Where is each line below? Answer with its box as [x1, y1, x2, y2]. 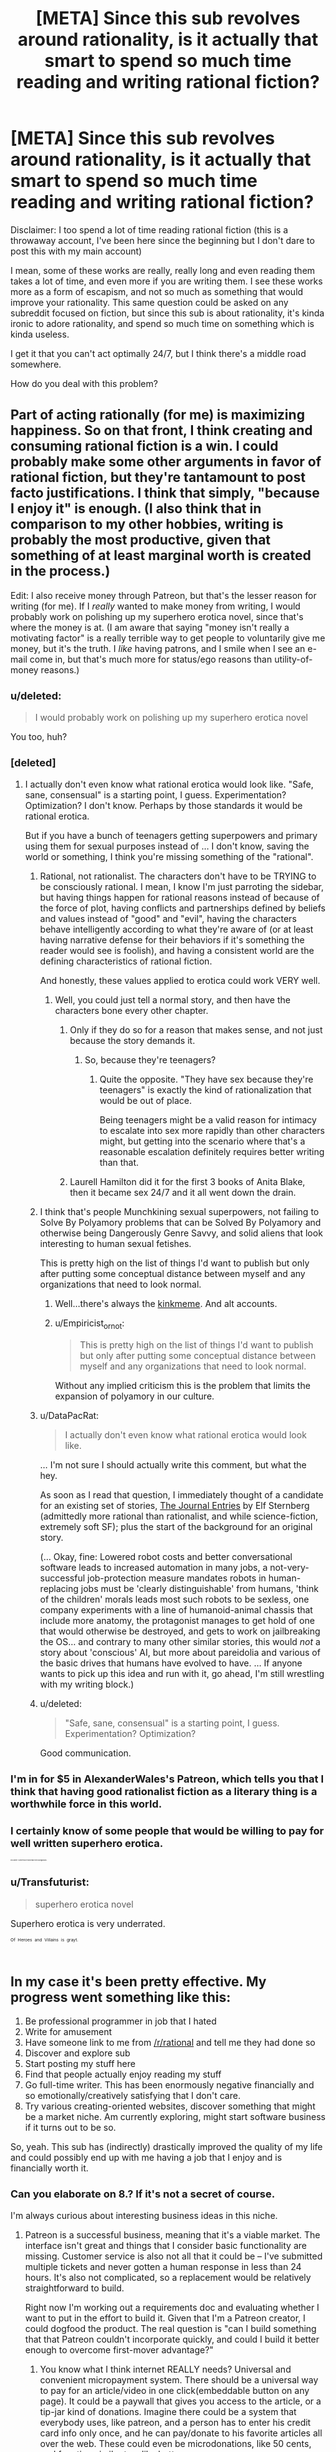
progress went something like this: [10, 1988, 232, 2006]
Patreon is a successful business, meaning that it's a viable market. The [24, 2229, 321, 2241]
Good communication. [39, 1747, 132, 1759]
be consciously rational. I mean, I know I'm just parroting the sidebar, [39, 881, 325, 893]
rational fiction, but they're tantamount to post [10, 469, 306, 486]
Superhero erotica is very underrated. [10, 1917, 166, 1929]
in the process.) [10, 563, 111, 580]
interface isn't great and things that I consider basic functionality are [24, 2240, 307, 2252]
